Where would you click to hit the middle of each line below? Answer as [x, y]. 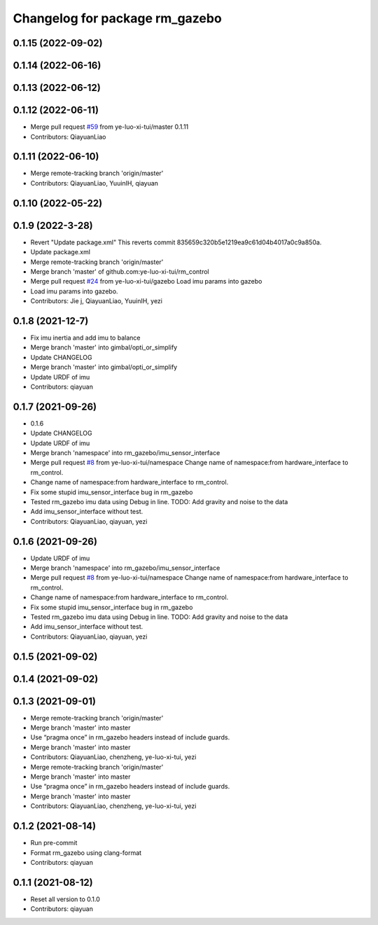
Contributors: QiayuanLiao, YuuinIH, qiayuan [94, 183]
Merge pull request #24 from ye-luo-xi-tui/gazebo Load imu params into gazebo [146, 281]
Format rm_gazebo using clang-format [86, 853]
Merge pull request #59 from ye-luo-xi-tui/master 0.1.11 [110, 127]
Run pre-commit [54, 843]
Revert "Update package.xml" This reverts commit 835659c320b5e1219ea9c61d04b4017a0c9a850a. [176, 242]
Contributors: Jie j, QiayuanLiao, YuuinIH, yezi [96, 301]
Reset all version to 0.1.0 [65, 899]
